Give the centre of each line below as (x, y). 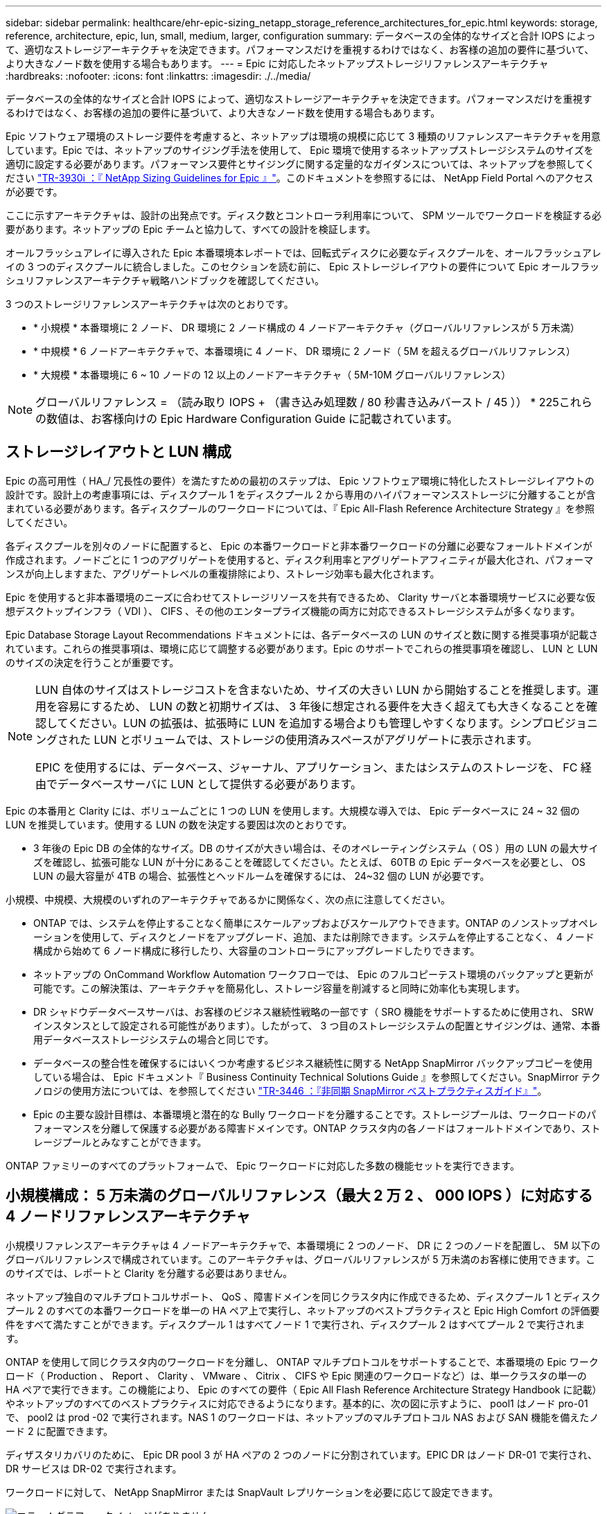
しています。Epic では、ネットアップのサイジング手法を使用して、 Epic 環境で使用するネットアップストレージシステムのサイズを (300, 150)
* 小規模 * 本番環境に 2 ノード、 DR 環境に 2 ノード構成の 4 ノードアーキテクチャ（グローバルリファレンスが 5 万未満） (307, 328)
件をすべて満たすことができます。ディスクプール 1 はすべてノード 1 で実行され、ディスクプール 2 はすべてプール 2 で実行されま (296, 1324)
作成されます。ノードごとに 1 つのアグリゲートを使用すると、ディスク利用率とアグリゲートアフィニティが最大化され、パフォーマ (300, 559)
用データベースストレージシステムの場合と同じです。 (154, 1039)
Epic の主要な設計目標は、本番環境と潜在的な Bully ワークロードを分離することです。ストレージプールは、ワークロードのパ (315, 1114)
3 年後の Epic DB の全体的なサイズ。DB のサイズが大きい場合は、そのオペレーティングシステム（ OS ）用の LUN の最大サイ (316, 848)
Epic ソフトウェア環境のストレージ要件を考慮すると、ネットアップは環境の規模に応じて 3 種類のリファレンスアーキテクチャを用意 (303, 136)
